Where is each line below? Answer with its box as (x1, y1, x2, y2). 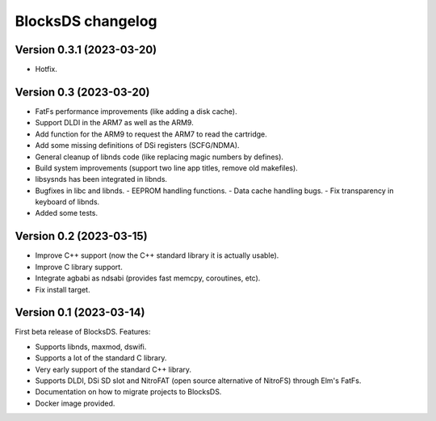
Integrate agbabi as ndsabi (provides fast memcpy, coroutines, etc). (35, 273, 261, 283)
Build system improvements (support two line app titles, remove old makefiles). (35, 162, 298, 173)
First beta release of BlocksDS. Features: (15, 327, 151, 337)
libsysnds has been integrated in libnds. (35, 175, 168, 184)
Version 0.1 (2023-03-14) (15, 305, 145, 319)
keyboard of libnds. (35, 197, 100, 207)
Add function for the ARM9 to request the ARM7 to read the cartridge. (35, 129, 267, 139)
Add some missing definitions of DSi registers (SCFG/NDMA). (35, 141, 240, 150)
